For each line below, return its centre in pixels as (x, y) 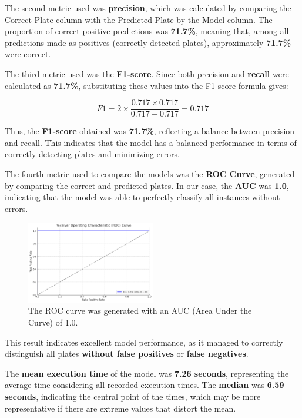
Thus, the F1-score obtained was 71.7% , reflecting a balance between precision (150, 131)
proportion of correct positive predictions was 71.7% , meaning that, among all (147, 31)
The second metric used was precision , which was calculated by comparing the (148, 8)
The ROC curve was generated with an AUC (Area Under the (140, 311)
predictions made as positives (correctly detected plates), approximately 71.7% (148, 42)
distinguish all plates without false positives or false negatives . (127, 354)
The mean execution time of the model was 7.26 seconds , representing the (147, 373)
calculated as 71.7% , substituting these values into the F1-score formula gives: (147, 85)
